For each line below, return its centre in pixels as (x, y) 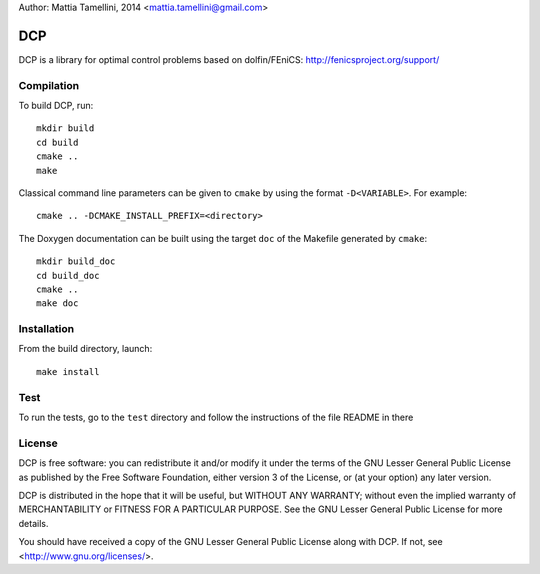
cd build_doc (68, 275)
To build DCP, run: (56, 106)
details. (33, 523)
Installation (46, 329)
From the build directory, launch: (85, 349)
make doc (57, 303)
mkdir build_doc (76, 261)
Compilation (49, 85)
